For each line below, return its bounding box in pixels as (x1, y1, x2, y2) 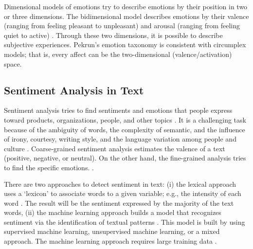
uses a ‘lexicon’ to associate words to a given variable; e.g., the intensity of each (4, 188, 241, 198)
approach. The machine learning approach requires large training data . (4, 236, 217, 246)
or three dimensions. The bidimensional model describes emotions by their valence (4, 11, 249, 21)
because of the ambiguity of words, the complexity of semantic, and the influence (4, 124, 245, 134)
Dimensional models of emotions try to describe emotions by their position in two (4, 1, 248, 11)
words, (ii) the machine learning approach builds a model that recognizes (4, 207, 221, 217)
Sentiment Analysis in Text (4, 82, 144, 97)
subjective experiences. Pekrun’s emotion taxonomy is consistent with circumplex (4, 39, 246, 50)
